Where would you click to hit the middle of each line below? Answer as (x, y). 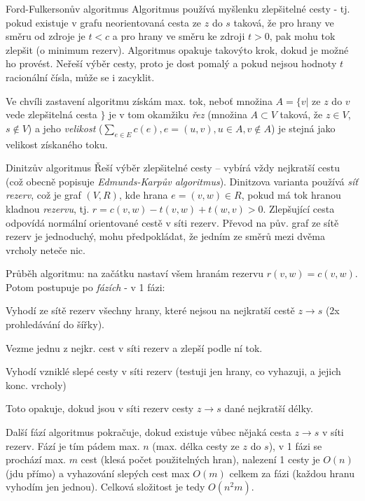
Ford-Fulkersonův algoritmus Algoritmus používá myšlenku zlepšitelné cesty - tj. (178, 8)
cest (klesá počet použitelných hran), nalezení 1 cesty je (200, 459)
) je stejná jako (303, 128)
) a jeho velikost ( (65, 128)
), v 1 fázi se (295, 445)
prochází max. (36, 459)
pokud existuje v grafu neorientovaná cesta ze (104, 22)
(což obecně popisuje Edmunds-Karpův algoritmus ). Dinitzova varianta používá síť (182, 181)
